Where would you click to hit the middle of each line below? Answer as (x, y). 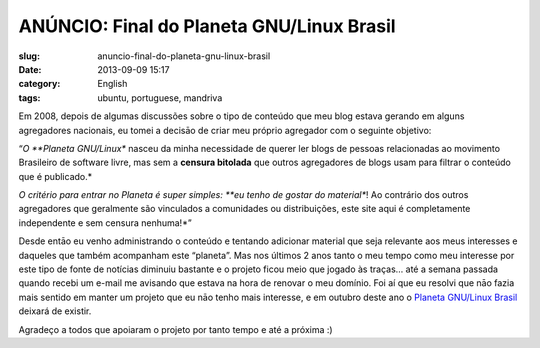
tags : (29, 97)
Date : (30, 69)
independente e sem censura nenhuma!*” (105, 222)
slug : (29, 56)
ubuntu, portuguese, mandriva (160, 97)
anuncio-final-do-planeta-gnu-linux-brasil (184, 56)
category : (39, 84)
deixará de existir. (55, 311)
